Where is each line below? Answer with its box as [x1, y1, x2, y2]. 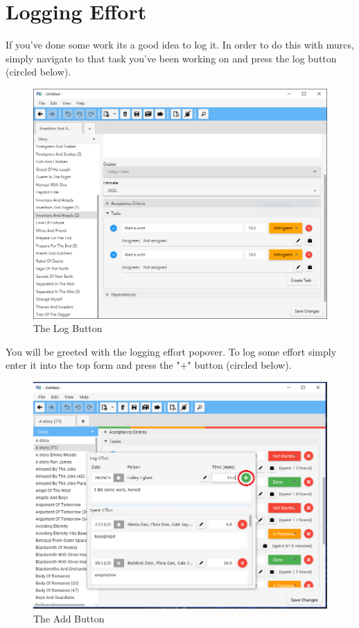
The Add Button [33, 611, 105, 625]
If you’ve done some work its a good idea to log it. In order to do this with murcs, [6, 37, 354, 52]
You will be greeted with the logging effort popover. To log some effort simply [6, 344, 337, 358]
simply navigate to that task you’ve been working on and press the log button [6, 51, 337, 65]
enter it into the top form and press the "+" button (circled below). [6, 358, 292, 372]
